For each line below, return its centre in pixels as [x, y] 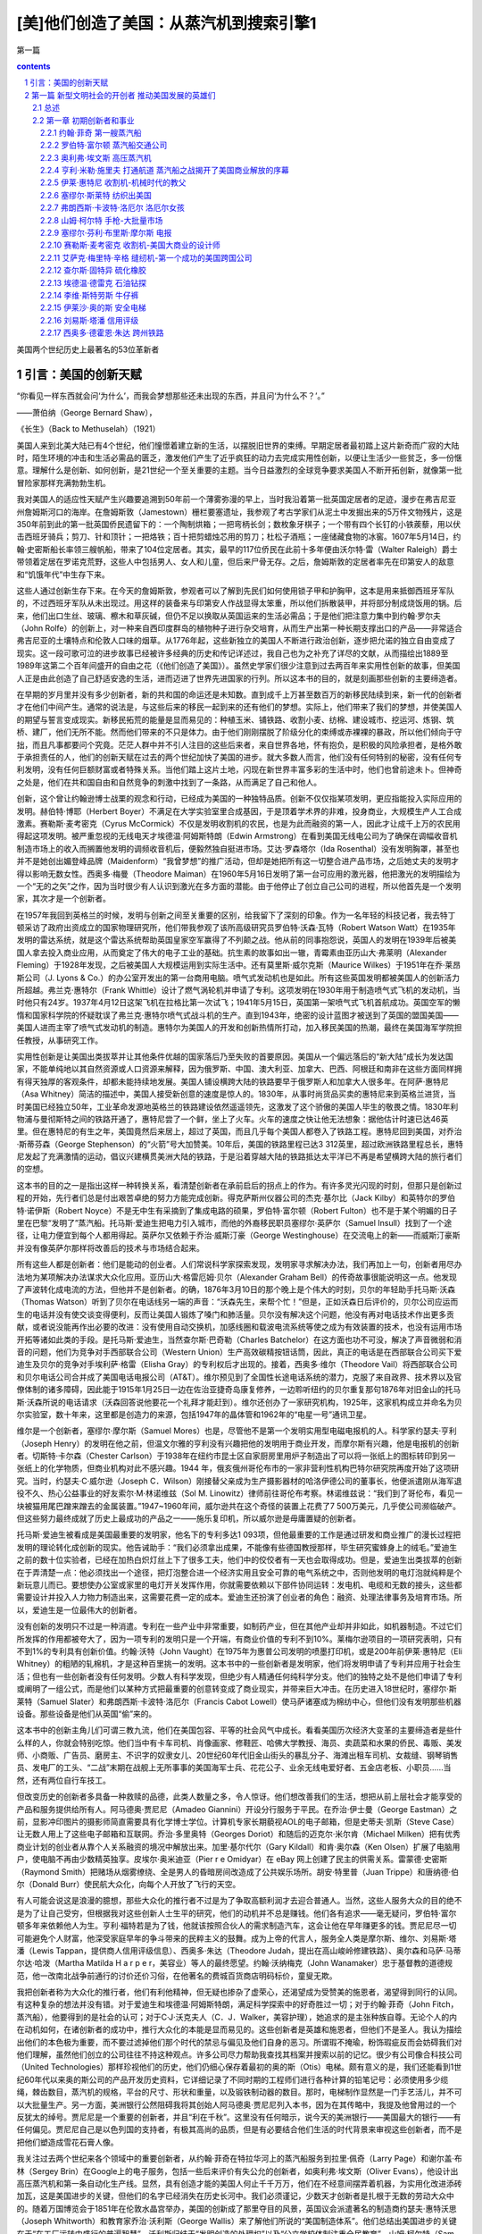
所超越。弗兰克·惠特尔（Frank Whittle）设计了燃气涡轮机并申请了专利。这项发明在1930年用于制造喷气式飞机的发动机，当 [238, 990]
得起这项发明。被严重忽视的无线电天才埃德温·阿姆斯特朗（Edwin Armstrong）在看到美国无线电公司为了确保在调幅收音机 [237, 836]
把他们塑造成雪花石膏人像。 [67, 2142]
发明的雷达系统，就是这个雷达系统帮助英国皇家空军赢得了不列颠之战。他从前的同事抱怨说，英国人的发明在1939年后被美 [237, 940]
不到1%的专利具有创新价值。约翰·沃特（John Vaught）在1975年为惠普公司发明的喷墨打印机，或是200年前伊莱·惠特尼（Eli [240, 1651]
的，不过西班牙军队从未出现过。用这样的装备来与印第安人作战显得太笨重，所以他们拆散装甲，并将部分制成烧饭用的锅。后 [239, 603]
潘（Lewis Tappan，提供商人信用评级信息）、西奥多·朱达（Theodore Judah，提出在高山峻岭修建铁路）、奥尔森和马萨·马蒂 [239, 1950]
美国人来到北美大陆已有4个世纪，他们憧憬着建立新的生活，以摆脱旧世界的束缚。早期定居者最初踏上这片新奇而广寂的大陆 [238, 445]
